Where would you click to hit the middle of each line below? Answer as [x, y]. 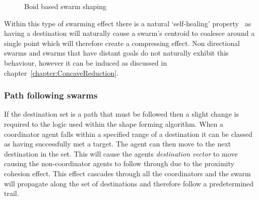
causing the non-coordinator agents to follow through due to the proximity [119, 163]
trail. [12, 193]
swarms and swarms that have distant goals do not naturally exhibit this [116, 53]
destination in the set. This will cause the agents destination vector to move [121, 153]
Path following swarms [51, 95]
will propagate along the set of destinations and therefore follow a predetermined [129, 183]
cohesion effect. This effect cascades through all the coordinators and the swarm [127, 173]
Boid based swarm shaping [66, 6]
